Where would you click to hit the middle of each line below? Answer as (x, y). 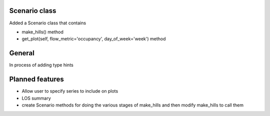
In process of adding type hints (41, 65)
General (22, 53)
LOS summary (36, 98)
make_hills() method (42, 32)
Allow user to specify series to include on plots (70, 91)
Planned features (37, 79)
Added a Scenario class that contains (48, 23)
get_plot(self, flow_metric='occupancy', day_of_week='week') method (94, 39)
